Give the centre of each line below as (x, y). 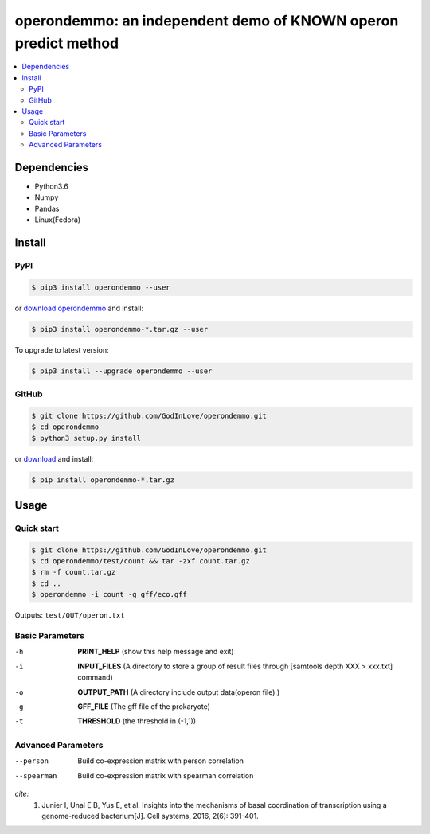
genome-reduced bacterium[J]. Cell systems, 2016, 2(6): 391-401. (150, 816)
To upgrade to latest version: (62, 349)
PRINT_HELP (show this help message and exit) (156, 652)
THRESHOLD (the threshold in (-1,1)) (137, 721)
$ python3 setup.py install (86, 438)
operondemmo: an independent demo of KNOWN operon (207, 21)
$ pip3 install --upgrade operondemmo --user (122, 371)
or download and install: (54, 458)
